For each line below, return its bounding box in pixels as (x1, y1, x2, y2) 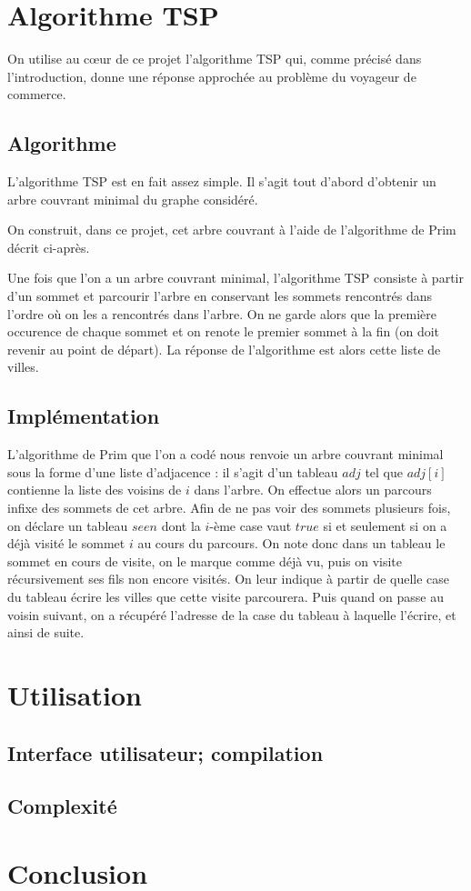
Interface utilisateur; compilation (7, 738, 324, 766)
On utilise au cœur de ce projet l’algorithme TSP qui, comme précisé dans (7, 49, 422, 68)
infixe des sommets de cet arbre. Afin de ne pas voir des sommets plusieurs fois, (7, 498, 451, 517)
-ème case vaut (209, 516, 292, 535)
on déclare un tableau (7, 516, 128, 535)
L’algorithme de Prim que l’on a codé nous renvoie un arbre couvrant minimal (7, 445, 444, 464)
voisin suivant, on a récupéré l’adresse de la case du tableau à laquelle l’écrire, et (7, 605, 456, 624)
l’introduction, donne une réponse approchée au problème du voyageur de (7, 66, 416, 85)
